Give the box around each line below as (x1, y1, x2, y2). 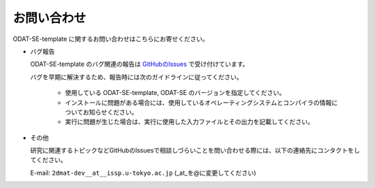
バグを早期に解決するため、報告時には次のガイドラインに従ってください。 (30, 73, 243, 81)
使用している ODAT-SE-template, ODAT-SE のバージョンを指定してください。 (65, 89, 286, 97)
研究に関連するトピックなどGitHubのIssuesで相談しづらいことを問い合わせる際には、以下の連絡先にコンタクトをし (30, 146, 360, 155)
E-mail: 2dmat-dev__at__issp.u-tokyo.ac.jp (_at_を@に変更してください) (30, 169, 256, 177)
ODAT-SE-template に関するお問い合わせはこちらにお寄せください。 (12, 35, 209, 43)
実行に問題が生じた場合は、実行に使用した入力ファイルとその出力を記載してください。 (65, 118, 314, 126)
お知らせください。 (83, 108, 138, 116)
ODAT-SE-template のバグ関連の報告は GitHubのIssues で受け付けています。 (30, 60, 249, 69)
